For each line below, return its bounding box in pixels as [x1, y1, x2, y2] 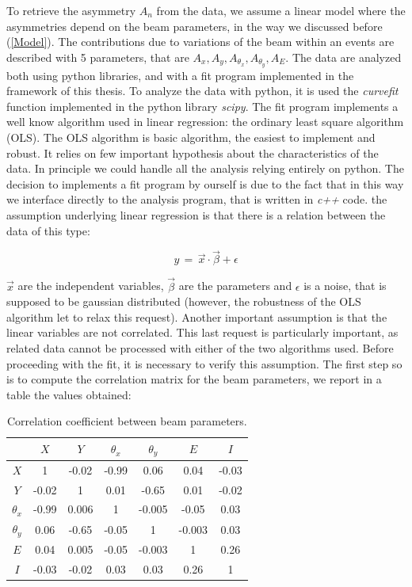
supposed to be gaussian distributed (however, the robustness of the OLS [6, 293, 361, 310]
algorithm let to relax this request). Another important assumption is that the [6, 308, 387, 325]
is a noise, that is [303, 277, 387, 294]
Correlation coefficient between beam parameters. [6, 413, 247, 429]
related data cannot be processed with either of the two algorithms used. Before [6, 339, 394, 356]
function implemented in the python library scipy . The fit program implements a [6, 97, 399, 114]
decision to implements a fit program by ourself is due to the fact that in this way [6, 175, 404, 192]
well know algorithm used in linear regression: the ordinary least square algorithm [6, 113, 404, 130]
